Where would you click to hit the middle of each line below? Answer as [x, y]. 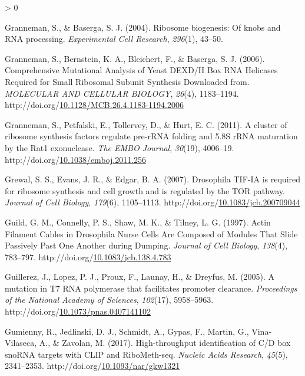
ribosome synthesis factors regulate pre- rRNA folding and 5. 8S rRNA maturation [151, 136]
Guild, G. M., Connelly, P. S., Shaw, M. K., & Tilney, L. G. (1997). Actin [138, 222]
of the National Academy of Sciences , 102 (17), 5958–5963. [109, 300]
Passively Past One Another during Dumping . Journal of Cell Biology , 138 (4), [146, 245]
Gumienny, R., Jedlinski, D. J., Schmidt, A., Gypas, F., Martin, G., [127, 331]
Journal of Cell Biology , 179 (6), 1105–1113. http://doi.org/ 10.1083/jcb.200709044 [152, 202]
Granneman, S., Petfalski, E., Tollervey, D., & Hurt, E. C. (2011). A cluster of [146, 124]
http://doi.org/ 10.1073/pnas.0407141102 [78, 311]
